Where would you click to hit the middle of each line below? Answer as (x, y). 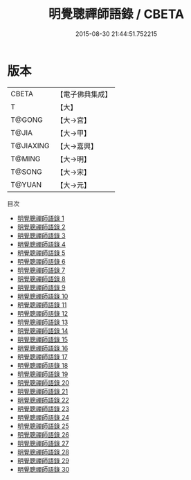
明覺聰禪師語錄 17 (42, 357)
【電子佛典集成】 (84, 94)
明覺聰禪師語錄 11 (42, 305)
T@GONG (27, 120)
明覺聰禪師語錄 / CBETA (116, 14)
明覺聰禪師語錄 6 (41, 261)
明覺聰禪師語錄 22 (43, 400)
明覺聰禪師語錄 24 (43, 417)
